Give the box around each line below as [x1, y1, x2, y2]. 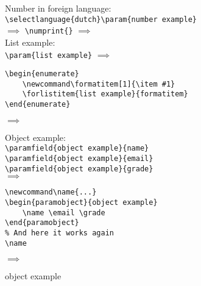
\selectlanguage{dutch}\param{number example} [5, 15, 197, 24]
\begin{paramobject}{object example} [5, 198, 158, 207]
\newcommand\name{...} [5, 188, 97, 197]
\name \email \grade [22, 208, 105, 217]
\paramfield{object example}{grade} [5, 164, 153, 173]
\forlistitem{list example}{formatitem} [22, 90, 188, 99]
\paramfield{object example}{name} [5, 144, 149, 153]
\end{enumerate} [5, 100, 71, 109]
